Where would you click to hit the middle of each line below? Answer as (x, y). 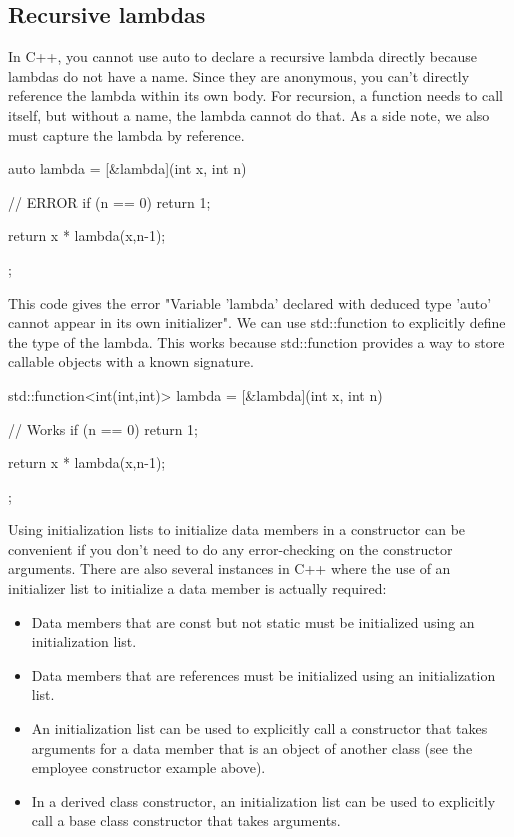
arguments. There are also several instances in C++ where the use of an (229, 568)
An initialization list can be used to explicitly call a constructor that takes (259, 728)
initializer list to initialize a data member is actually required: (197, 588)
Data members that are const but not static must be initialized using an (253, 621)
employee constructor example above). (148, 767)
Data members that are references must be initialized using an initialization (263, 674)
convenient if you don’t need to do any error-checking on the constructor (230, 548)
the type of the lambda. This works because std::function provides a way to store (256, 341)
